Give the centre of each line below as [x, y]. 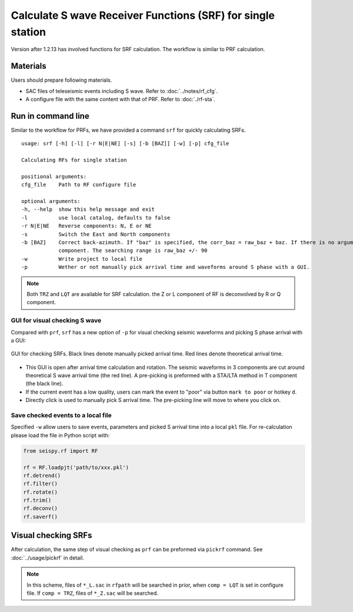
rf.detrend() [42, 475]
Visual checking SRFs [51, 535]
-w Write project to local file [82, 259]
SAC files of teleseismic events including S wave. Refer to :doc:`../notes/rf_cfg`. [121, 91]
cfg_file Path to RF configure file [79, 185]
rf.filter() [41, 484]
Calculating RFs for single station [74, 160]
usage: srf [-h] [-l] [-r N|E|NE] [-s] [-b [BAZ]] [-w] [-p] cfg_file [125, 144]
